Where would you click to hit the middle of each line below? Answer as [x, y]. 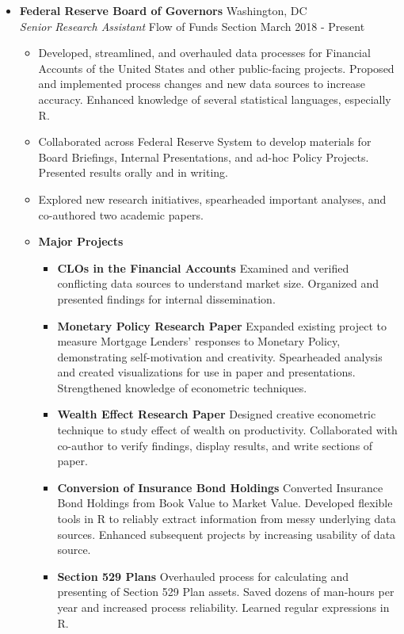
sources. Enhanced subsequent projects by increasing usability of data [227, 534]
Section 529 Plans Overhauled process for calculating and [203, 576]
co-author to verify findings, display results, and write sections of [215, 445]
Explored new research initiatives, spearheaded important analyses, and [212, 199]
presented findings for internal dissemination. [166, 298]
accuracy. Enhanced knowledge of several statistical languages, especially [215, 99]
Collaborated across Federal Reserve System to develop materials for [205, 141]
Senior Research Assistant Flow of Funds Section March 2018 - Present [192, 26]
